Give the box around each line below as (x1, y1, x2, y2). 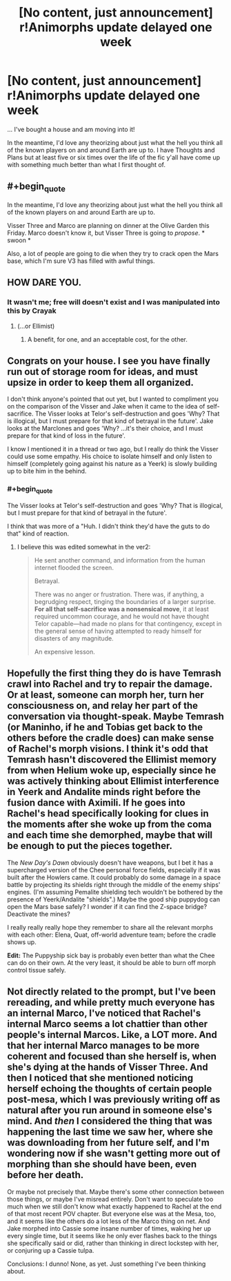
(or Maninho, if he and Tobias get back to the (7, 721, 203, 733)
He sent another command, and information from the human (34, 556, 205, 564)
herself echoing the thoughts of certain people (7, 1083, 212, 1095)
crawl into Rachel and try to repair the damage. (7, 678, 212, 690)
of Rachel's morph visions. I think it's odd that (7, 743, 208, 755)
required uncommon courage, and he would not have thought (34, 612, 209, 620)
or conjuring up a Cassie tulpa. (7, 1246, 94, 1254)
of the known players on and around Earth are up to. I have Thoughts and (7, 146, 215, 154)
